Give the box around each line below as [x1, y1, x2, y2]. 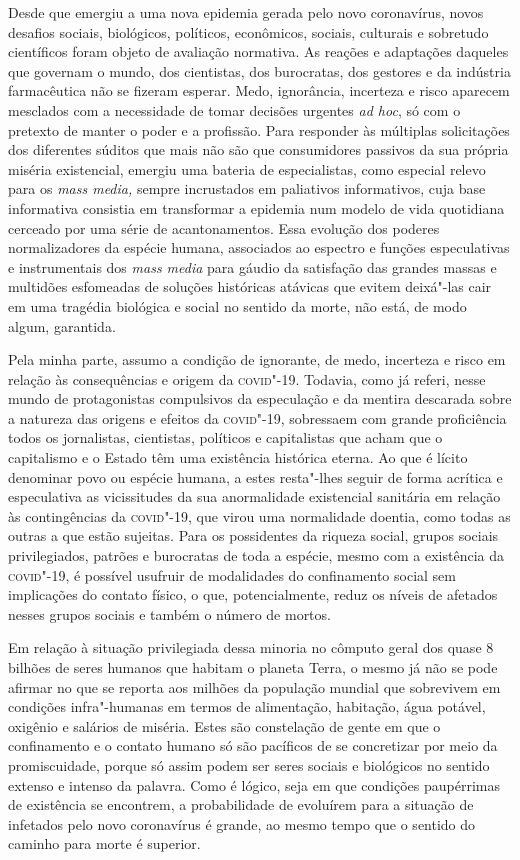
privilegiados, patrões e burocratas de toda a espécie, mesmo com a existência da [8, 545, 505, 566]
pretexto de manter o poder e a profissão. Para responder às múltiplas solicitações [8, 119, 510, 140]
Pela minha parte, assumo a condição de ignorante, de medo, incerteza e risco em [8, 349, 506, 370]
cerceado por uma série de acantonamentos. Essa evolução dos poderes [8, 217, 440, 238]
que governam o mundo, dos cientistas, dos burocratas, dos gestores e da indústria [8, 60, 511, 81]
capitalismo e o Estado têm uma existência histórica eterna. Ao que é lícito [8, 447, 468, 468]
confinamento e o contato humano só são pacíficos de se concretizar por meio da [8, 735, 498, 756]
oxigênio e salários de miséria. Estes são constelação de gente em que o [8, 715, 441, 736]
